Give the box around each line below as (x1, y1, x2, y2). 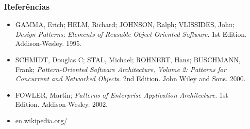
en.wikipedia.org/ (15, 115, 67, 125)
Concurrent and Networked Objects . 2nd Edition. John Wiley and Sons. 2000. (15, 73, 246, 84)
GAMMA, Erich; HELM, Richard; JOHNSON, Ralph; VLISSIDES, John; (15, 19, 235, 29)
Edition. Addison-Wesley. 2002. (15, 99, 108, 109)
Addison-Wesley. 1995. (15, 38, 82, 48)
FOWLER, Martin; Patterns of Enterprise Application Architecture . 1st (15, 89, 228, 100)
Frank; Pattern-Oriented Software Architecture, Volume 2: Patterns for (15, 64, 226, 74)
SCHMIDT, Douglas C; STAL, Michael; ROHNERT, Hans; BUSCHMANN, (15, 55, 241, 64)
